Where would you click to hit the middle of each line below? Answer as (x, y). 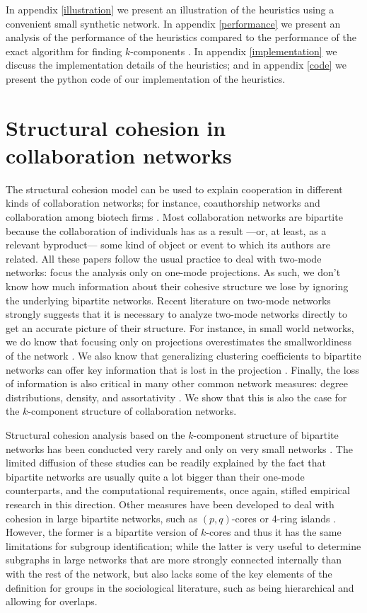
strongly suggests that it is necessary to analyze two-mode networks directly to (176, 314)
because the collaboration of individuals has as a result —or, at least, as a (166, 230)
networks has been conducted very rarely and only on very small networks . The (179, 448)
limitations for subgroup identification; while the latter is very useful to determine (183, 545)
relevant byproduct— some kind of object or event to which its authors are (168, 245)
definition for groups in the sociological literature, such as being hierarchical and (180, 587)
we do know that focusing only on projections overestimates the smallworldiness (179, 342)
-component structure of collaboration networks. (132, 411)
